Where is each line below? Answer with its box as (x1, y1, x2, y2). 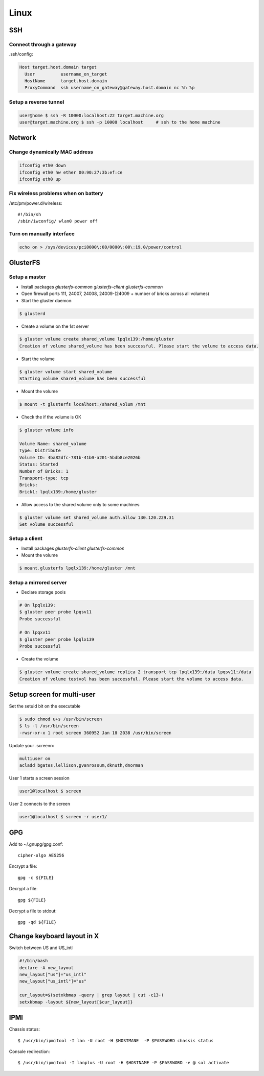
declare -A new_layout (19, 965, 74, 970)
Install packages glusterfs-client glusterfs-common (21, 545, 125, 551)
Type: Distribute (19, 448, 61, 453)
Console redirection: (9, 1049, 50, 1054)
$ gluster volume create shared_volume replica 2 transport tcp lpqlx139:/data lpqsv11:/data (19, 669, 252, 675)
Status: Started (19, 462, 59, 467)
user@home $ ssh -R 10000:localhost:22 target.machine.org (19, 113, 164, 118)
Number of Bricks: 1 (19, 468, 68, 474)
